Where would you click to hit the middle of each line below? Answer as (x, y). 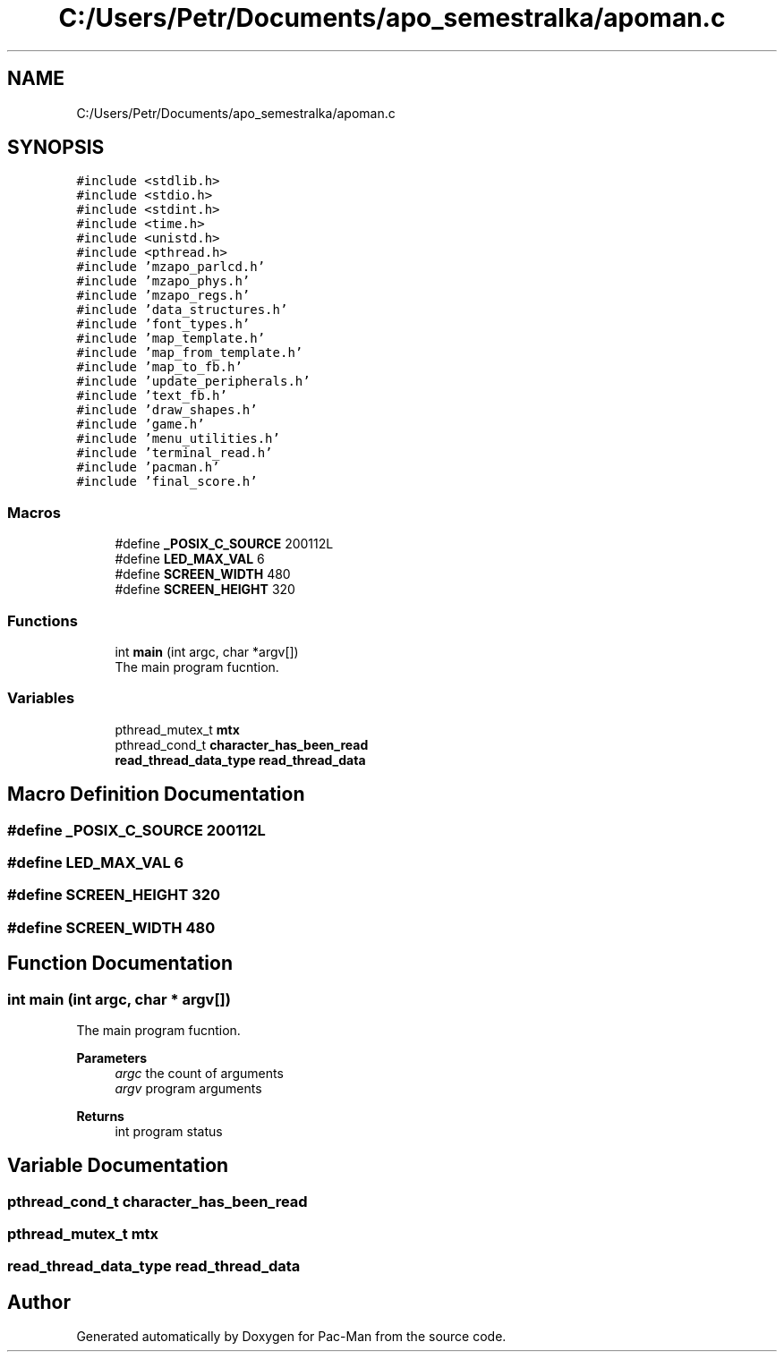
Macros (34, 512)
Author (39, 1302)
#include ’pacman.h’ (148, 467)
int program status (169, 1131)
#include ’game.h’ (141, 425)
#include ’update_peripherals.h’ (193, 382)
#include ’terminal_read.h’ (175, 453)
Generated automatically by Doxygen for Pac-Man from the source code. (291, 1337)
